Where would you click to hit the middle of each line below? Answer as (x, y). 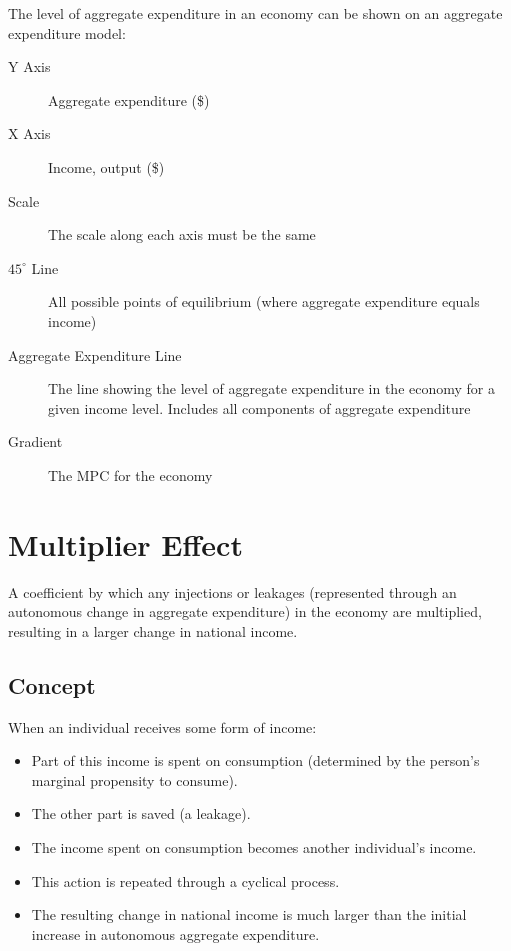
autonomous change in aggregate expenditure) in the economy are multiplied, (245, 611)
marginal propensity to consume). (134, 779)
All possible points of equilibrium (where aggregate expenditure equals (264, 301)
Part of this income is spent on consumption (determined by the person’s (255, 760)
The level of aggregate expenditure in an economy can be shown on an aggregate (255, 13)
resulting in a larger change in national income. (153, 630)
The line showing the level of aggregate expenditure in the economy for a (272, 388)
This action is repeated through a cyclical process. (185, 880)
